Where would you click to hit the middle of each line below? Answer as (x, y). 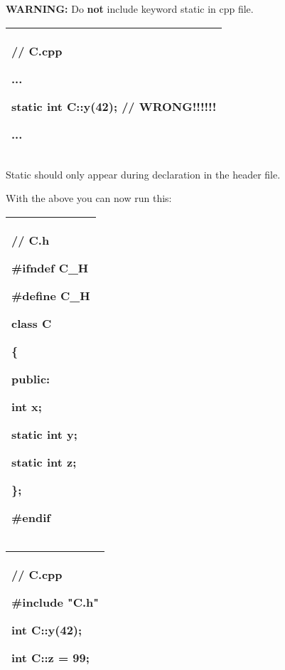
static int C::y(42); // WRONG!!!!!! (114, 106)
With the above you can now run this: (89, 198)
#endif (31, 517)
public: (31, 378)
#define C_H (51, 295)
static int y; (44, 434)
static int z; (44, 462)
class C (32, 323)
